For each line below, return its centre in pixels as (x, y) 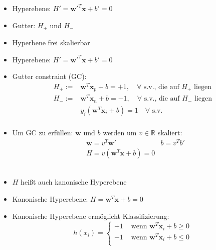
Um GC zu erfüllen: (43, 133)
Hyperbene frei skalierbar (51, 43)
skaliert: (170, 133)
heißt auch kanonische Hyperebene (74, 182)
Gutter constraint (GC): (49, 76)
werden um (120, 133)
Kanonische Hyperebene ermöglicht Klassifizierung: (91, 216)
